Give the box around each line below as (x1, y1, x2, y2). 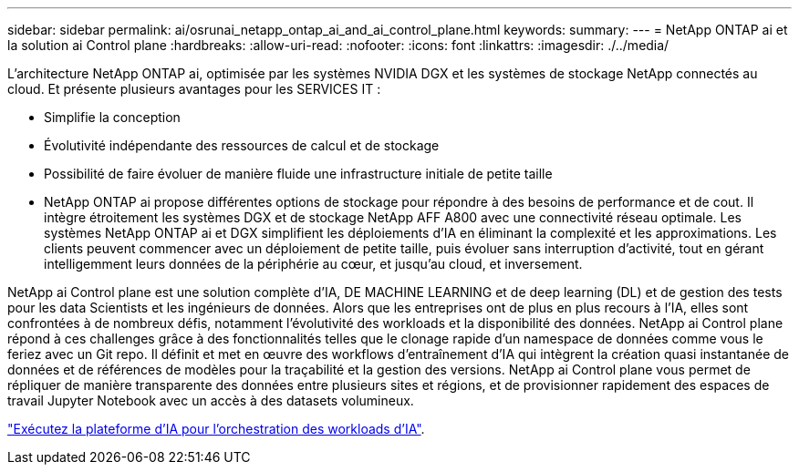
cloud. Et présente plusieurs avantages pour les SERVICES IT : (7, 81, 381, 97)
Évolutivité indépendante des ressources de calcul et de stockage (44, 138, 440, 153)
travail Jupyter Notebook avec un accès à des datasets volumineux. (7, 393, 414, 408)
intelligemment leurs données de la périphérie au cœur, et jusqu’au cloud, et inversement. (44, 256, 583, 272)
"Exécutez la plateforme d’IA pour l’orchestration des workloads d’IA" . (7, 421, 425, 436)
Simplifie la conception (44, 109, 181, 125)
